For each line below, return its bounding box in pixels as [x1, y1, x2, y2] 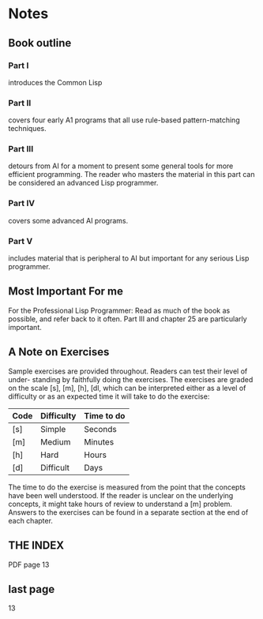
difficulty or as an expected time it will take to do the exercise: [8, 392, 210, 401]
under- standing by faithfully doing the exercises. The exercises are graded [8, 374, 254, 384]
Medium [40, 436, 71, 447]
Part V [8, 235, 33, 246]
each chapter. [8, 516, 54, 525]
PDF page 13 [8, 560, 50, 569]
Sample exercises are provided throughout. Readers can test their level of [8, 366, 248, 376]
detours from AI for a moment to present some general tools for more [8, 161, 234, 171]
